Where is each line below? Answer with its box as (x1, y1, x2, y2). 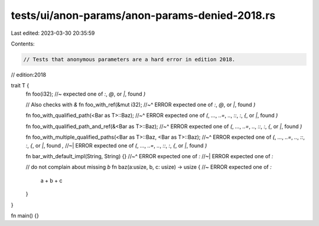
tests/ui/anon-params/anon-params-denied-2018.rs (11, 9, 276, 22)
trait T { (11, 82, 30, 89)
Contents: (11, 40, 35, 47)
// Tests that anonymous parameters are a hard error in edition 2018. (23, 56, 236, 63)
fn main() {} (11, 212, 40, 219)
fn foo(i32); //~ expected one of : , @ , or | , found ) (25, 90, 146, 97)
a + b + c (40, 177, 63, 184)
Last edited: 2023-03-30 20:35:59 (11, 30, 95, 37)
